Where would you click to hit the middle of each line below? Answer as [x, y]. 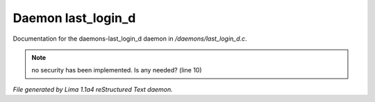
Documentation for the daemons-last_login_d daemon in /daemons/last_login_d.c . [130, 39]
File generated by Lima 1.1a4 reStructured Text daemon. [93, 89]
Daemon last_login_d [74, 18]
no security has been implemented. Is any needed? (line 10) [117, 70]
